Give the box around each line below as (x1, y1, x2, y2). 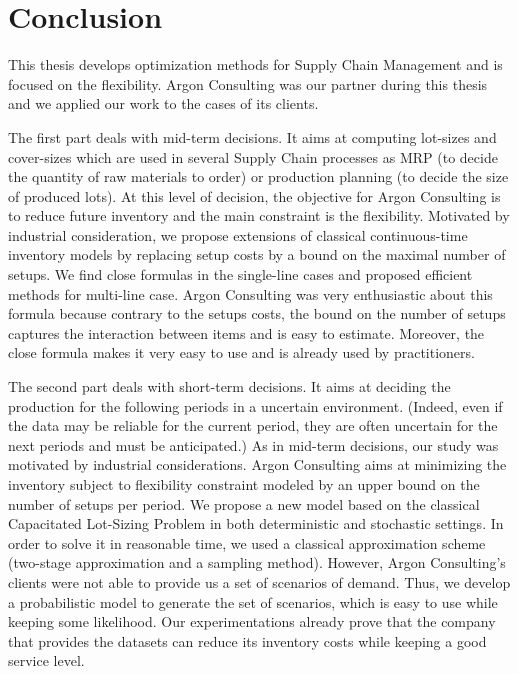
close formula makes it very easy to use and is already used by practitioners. (8, 342, 475, 363)
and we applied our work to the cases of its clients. (8, 93, 319, 114)
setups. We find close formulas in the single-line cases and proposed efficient (8, 264, 473, 285)
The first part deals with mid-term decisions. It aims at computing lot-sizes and (8, 126, 497, 147)
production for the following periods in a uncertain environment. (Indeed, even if (8, 395, 503, 416)
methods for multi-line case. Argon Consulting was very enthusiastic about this (8, 283, 493, 304)
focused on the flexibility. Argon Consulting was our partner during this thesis (8, 73, 488, 94)
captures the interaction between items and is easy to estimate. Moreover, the (8, 322, 485, 343)
